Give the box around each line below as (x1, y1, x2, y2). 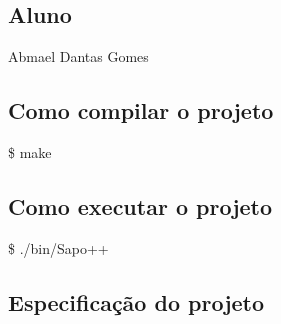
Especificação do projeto (8, 286, 265, 317)
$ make (8, 142, 52, 162)
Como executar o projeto (8, 190, 273, 221)
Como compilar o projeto (8, 95, 274, 126)
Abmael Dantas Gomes (8, 46, 149, 67)
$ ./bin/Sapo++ (8, 237, 109, 258)
